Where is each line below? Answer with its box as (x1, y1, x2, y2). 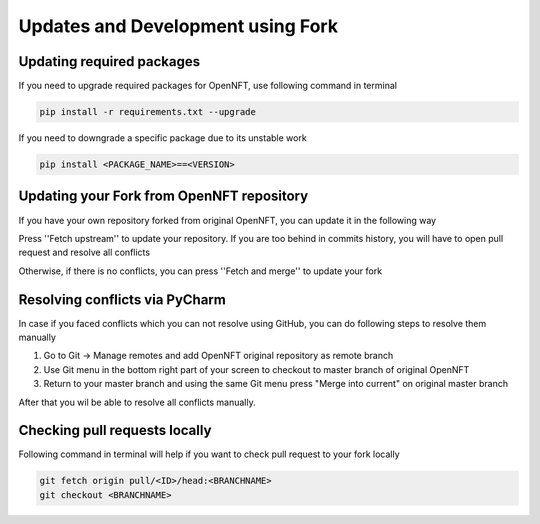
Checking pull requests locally (18, 422, 212, 439)
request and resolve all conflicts (18, 246, 150, 259)
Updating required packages (18, 53, 200, 70)
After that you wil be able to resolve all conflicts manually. (18, 396, 256, 408)
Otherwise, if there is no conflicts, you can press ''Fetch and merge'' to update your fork (18, 265, 383, 277)
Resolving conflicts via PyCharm (18, 291, 227, 308)
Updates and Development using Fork (18, 15, 339, 37)
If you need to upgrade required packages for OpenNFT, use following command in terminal (18, 80, 397, 92)
